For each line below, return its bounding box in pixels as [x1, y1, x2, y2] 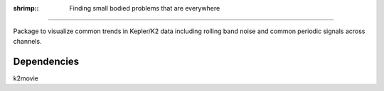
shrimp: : [13, 4, 39, 12]
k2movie [13, 74, 39, 83]
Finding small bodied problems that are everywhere [69, 4, 220, 12]
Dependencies [13, 55, 80, 67]
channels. [13, 37, 42, 45]
